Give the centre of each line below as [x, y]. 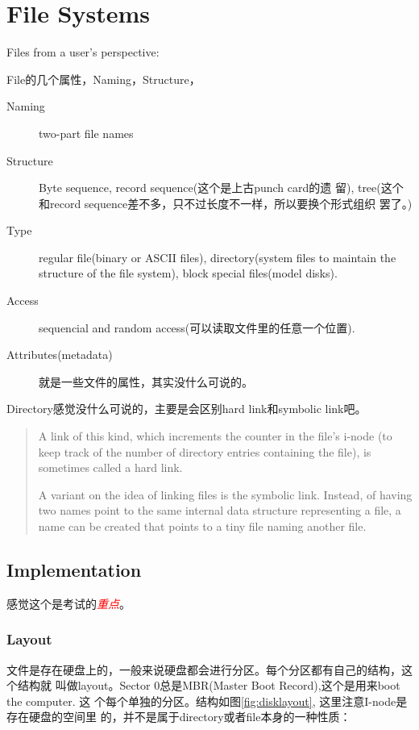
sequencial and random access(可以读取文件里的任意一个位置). [197, 327]
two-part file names [86, 133]
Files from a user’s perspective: [83, 52]
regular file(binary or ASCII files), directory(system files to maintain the [218, 257]
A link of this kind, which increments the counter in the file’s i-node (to [215, 436]
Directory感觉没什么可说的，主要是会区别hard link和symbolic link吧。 [187, 409]
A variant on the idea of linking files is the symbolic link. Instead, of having [225, 494]
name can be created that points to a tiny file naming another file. [202, 526]
